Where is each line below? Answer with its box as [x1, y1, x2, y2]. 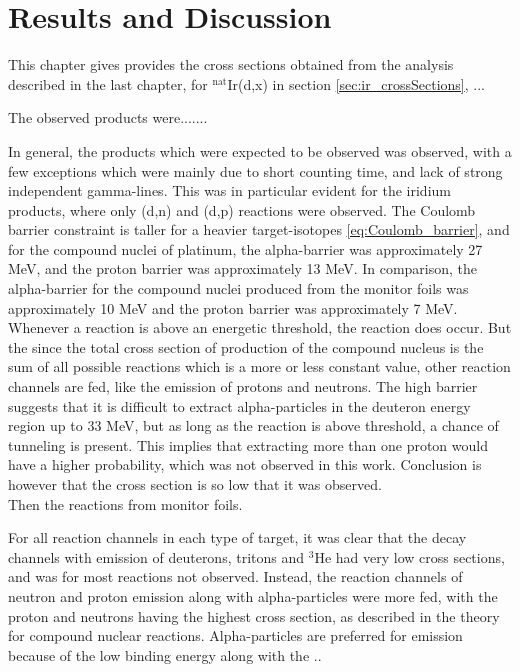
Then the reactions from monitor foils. [8, 493, 243, 514]
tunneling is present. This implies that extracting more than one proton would [8, 434, 488, 455]
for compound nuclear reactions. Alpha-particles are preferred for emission [8, 625, 463, 646]
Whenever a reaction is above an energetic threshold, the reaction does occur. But [8, 317, 512, 338]
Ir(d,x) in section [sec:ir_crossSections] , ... [227, 73, 485, 94]
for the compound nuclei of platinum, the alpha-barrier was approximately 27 [8, 238, 483, 259]
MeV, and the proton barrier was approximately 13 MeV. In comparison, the [8, 258, 478, 279]
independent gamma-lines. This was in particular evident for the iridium [8, 180, 451, 201]
